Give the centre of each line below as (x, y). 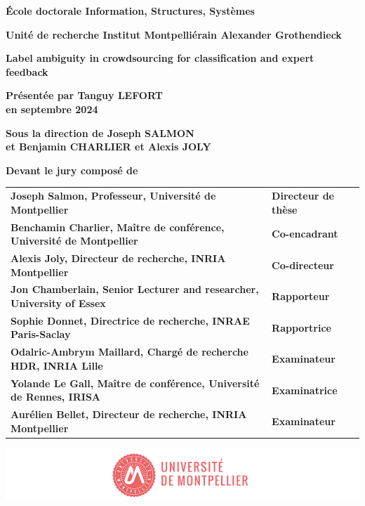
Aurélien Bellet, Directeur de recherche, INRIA (129, 414)
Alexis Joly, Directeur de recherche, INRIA (118, 258)
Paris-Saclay (41, 334)
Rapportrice (301, 327)
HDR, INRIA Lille (57, 365)
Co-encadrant (305, 234)
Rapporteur (301, 296)
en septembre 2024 (52, 109)
